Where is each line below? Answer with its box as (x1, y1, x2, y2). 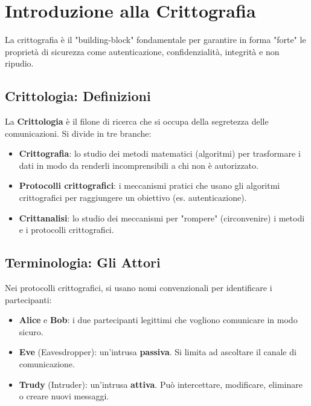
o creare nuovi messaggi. (19, 390, 109, 402)
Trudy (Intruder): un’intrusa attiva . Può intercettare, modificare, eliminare (19, 378, 303, 390)
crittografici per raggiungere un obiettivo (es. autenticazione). (19, 191, 247, 204)
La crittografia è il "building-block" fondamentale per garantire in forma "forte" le (5, 33, 306, 46)
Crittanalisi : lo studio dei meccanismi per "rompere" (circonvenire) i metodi (19, 211, 305, 224)
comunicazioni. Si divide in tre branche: (5, 126, 152, 139)
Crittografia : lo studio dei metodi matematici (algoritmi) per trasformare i (19, 147, 301, 160)
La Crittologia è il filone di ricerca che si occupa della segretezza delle (5, 115, 269, 128)
